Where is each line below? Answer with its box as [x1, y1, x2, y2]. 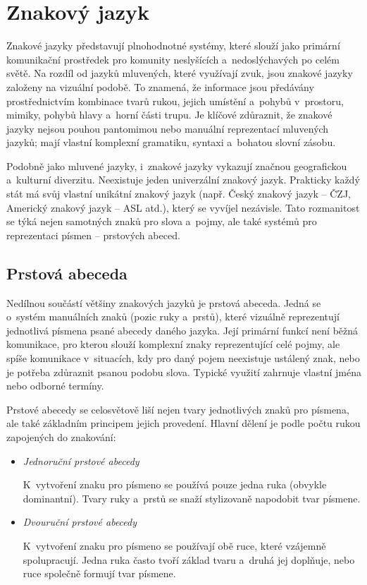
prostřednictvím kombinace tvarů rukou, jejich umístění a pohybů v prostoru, [6, 93, 344, 108]
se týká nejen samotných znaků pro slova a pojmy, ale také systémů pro [6, 214, 317, 229]
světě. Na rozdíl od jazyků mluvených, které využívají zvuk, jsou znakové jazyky [6, 66, 353, 80]
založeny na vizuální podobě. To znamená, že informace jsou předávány [6, 79, 314, 94]
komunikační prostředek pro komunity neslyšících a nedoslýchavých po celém [6, 52, 340, 66]
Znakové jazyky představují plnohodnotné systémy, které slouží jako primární [6, 38, 340, 53]
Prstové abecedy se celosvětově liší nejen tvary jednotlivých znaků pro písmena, [6, 402, 349, 416]
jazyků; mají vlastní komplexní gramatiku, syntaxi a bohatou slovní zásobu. [6, 135, 336, 150]
